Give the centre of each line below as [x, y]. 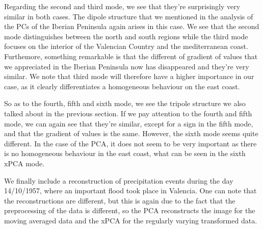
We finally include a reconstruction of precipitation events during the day [119, 180]
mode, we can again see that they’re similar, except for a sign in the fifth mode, [129, 123]
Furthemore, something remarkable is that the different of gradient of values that [131, 56]
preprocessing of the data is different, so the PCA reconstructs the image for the [130, 210]
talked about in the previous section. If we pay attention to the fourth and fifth [128, 113]
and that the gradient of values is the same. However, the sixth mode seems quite [131, 133]
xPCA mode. [24, 163]
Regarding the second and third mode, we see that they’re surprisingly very [122, 6]
